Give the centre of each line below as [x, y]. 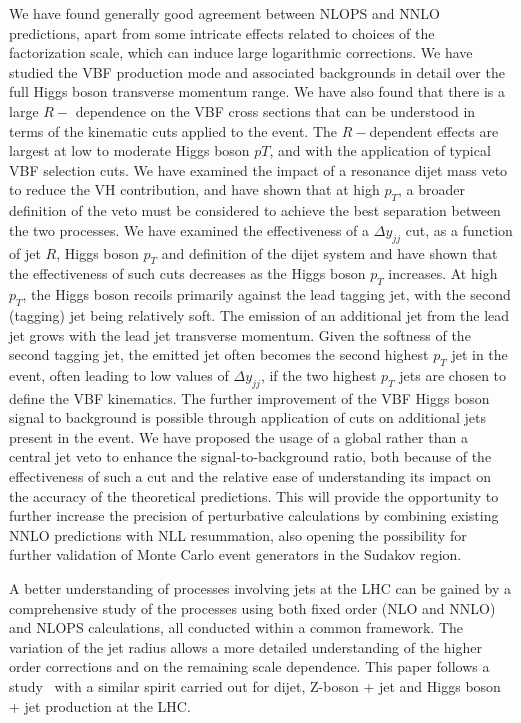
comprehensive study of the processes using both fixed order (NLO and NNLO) [252, 607]
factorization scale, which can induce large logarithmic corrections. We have [241, 52]
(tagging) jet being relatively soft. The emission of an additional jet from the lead [259, 314]
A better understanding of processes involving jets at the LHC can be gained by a [260, 588]
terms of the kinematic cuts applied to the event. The [173, 130]
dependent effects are [434, 130]
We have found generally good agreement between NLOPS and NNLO [224, 13]
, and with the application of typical [380, 150]
